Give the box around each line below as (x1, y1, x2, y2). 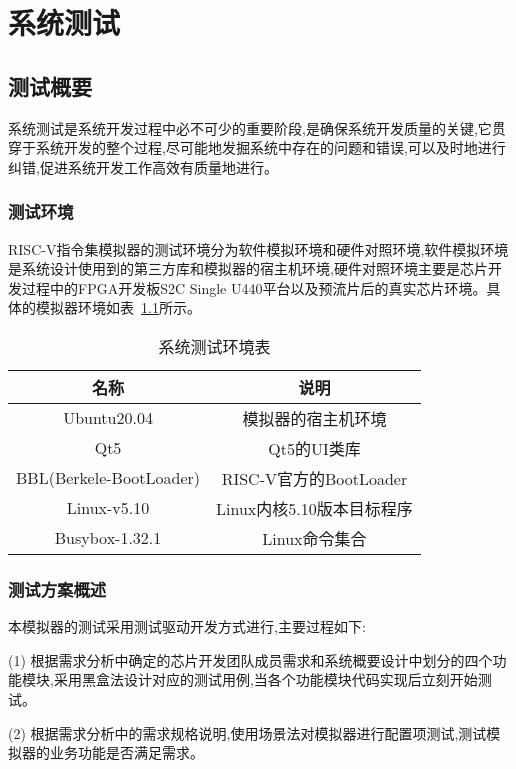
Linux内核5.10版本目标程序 (216, 496, 413, 520)
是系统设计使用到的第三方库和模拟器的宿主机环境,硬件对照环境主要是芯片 (8, 258, 488, 279)
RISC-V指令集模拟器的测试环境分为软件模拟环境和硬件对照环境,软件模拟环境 (8, 238, 509, 259)
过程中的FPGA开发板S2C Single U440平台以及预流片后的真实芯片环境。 (21, 277, 487, 298)
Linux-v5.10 (66, 496, 150, 520)
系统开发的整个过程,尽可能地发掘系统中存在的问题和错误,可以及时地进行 (35, 137, 506, 158)
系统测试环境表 (158, 334, 271, 358)
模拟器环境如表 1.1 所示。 (35, 297, 201, 318)
